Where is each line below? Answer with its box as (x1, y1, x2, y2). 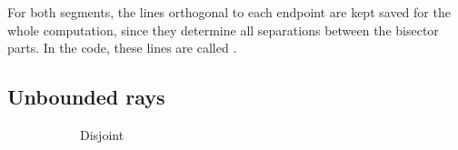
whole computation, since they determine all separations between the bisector (7, 20, 439, 39)
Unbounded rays (7, 83, 165, 111)
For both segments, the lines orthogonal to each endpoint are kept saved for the (7, 3, 451, 21)
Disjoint (80, 125, 124, 144)
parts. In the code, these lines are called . (7, 38, 237, 57)
